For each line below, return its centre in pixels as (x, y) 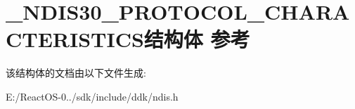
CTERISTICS (75, 39)
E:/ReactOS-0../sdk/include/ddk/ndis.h (92, 96)
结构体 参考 (197, 39)
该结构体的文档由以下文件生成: (76, 73)
